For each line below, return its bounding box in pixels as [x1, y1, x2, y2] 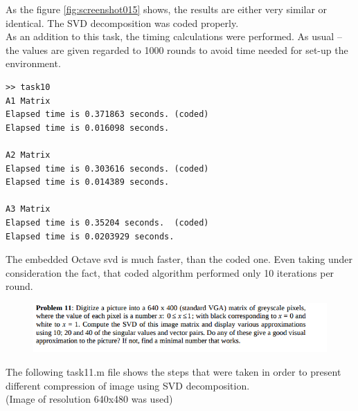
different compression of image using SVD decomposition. [6, 378, 250, 392]
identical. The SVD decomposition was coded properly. [6, 15, 239, 30]
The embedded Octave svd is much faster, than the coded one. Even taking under [6, 252, 352, 266]
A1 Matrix [6, 95, 51, 106]
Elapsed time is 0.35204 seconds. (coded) [6, 217, 209, 228]
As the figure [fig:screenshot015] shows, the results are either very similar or [6, 2, 328, 16]
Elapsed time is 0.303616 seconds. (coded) [6, 163, 209, 174]
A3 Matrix [6, 204, 51, 214]
